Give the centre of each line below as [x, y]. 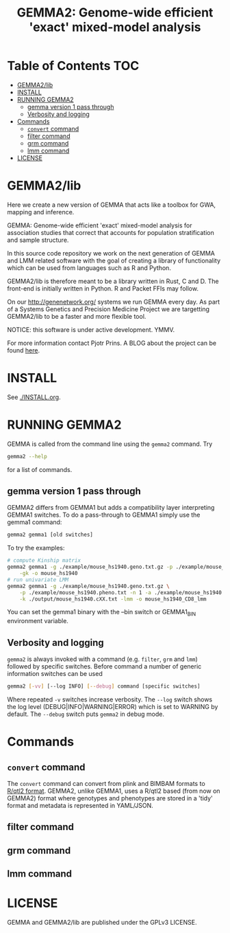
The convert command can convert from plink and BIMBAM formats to [106, 783]
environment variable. [38, 621]
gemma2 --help [27, 456]
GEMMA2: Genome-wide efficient [115, 13]
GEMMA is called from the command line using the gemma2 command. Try [110, 444]
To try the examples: [36, 548]
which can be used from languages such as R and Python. [89, 268]
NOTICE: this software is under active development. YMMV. [91, 329]
